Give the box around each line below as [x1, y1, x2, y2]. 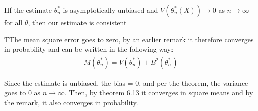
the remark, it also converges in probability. [4, 97, 138, 107]
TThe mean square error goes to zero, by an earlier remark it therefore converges [4, 34, 254, 44]
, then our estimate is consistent [28, 17, 127, 27]
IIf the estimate [4, 5, 52, 15]
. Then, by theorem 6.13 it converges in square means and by [64, 87, 253, 98]
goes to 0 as [4, 87, 41, 98]
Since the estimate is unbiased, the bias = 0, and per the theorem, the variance [4, 77, 248, 88]
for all [4, 17, 23, 27]
